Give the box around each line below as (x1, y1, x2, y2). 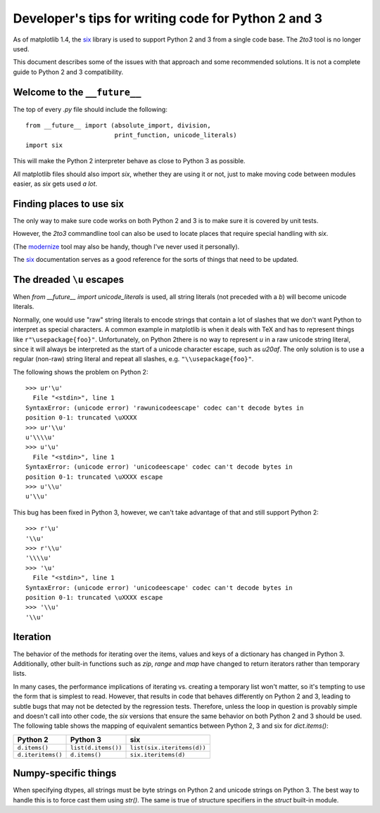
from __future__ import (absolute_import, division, (25, 122, 211, 130)
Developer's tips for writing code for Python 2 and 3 (13, 11, 323, 26)
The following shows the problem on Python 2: (13, 367, 148, 376)
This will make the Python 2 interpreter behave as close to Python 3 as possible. (13, 157, 246, 165)
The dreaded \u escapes (13, 273, 125, 285)
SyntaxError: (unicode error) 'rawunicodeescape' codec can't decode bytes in (25, 403, 304, 412)
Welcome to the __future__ (13, 86, 141, 98)
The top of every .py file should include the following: (13, 105, 168, 113)
